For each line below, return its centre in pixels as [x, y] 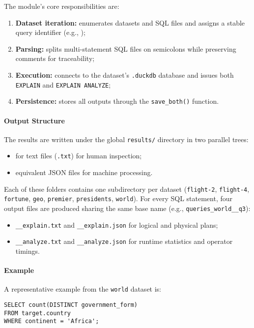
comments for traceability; [55, 58]
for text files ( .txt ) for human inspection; [79, 156]
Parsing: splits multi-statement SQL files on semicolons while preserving [126, 48]
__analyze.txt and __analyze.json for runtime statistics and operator [124, 241]
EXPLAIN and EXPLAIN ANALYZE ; [63, 84]
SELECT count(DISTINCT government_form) [71, 305]
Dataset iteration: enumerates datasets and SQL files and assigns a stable [130, 22]
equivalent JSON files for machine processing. [84, 172]
